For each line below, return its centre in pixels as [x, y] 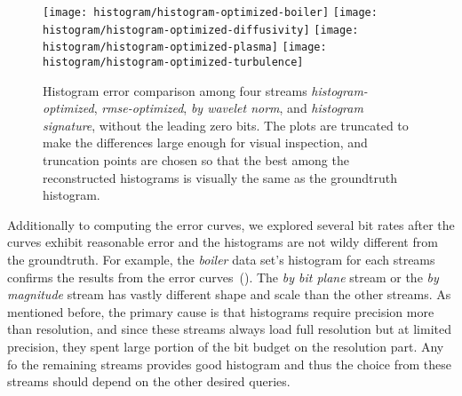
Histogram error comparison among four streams [175, 90]
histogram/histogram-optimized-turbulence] [173, 62]
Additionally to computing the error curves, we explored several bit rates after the [231, 224]
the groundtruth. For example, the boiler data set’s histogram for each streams [221, 259]
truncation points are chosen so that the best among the [196, 160]
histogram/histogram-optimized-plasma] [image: [185, 48]
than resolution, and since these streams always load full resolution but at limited [229, 329]
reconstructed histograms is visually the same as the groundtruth [220, 177]
